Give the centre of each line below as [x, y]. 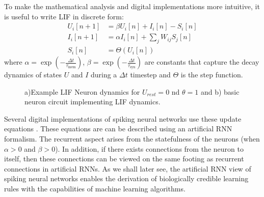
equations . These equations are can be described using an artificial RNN [118, 129]
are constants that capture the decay [202, 62]
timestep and [150, 75]
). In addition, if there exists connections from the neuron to [149, 148]
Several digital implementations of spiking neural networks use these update [123, 118]
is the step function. [212, 75]
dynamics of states [33, 75]
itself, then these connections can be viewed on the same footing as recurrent [124, 159]
